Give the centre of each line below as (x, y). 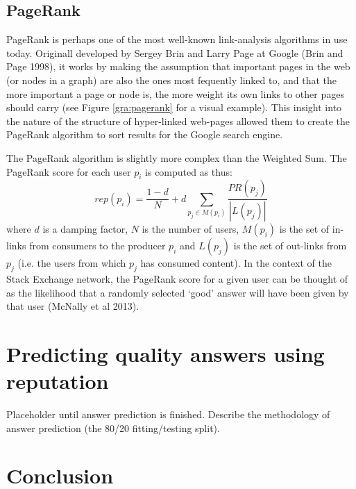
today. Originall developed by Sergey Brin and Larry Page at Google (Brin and (175, 52)
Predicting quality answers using (166, 353)
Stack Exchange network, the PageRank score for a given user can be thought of (177, 279)
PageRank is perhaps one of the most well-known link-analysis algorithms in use (177, 39)
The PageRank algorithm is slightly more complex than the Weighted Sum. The (177, 157)
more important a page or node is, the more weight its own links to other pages (175, 93)
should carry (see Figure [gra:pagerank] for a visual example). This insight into (174, 107)
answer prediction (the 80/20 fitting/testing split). (113, 428)
